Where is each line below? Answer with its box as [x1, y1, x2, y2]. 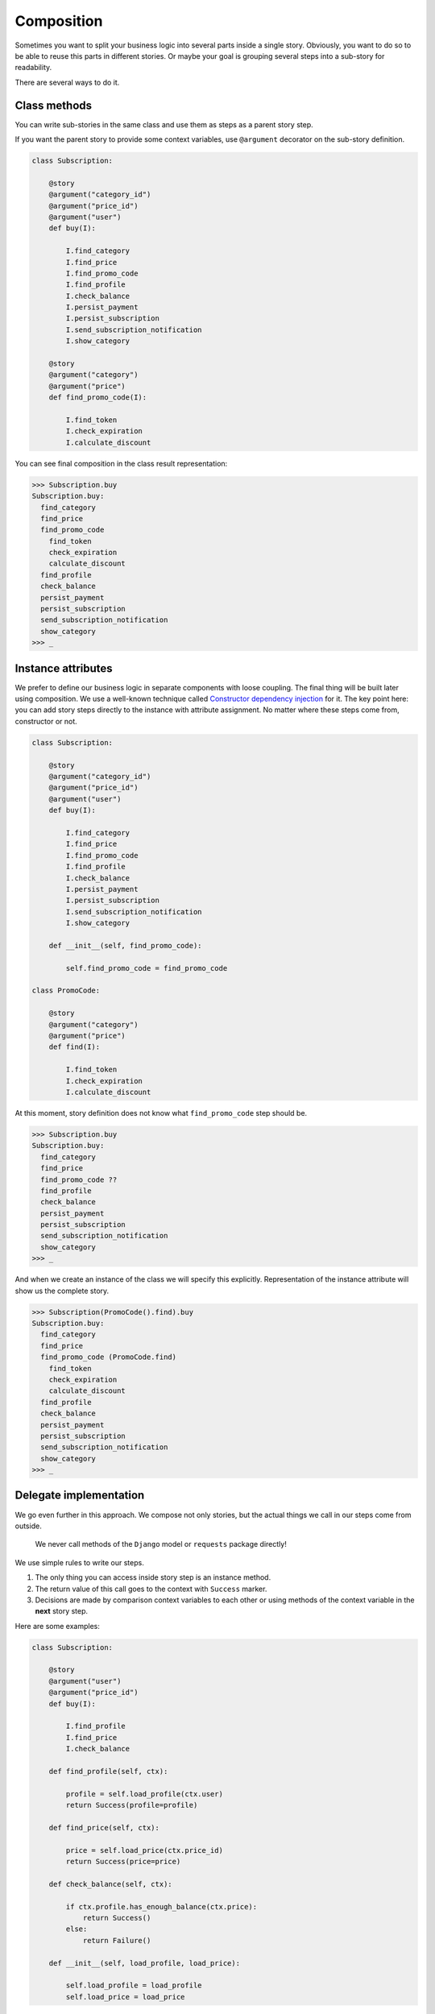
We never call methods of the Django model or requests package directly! [35, 1540, 288, 1549]
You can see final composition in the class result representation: [14, 458, 228, 468]
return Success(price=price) [65, 1857, 181, 1867]
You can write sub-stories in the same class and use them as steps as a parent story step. [14, 119, 313, 129]
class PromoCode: [31, 986, 101, 995]
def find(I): [48, 1042, 101, 1051]
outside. [14, 1521, 42, 1531]
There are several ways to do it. [14, 77, 120, 87]
